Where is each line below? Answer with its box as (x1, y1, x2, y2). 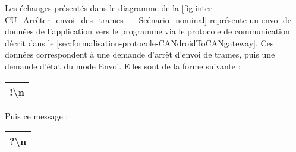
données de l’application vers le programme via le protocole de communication (5, 25, 290, 37)
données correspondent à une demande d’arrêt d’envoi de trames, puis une (5, 48, 275, 61)
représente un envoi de (209, 13, 291, 26)
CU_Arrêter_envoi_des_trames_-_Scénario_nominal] (5, 13, 207, 26)
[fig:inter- (181, 2, 215, 14)
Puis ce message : (5, 109, 68, 122)
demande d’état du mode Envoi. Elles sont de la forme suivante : (5, 59, 241, 72)
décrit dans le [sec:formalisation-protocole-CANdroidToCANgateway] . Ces (5, 36, 274, 49)
